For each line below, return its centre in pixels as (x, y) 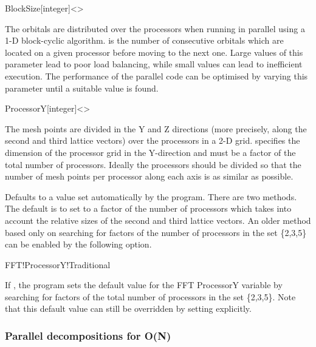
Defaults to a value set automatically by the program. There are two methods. (151, 196)
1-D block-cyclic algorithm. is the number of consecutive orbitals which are (144, 40)
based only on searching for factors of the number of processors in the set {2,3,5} (156, 232)
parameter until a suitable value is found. (82, 88)
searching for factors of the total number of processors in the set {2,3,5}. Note (150, 296)
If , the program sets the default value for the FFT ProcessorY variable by (144, 285)
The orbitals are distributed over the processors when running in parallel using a (155, 28)
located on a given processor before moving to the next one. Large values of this (154, 52)
